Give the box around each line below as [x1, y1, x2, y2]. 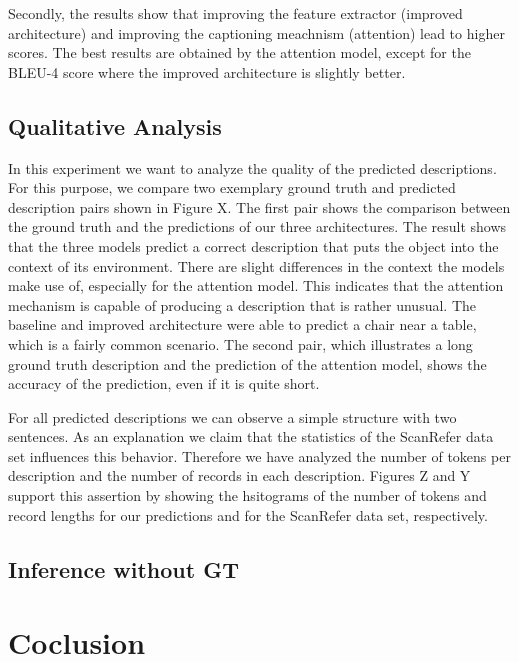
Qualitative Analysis [8, 110, 222, 141]
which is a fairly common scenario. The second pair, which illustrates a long [8, 333, 473, 354]
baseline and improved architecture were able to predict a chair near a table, [8, 314, 477, 335]
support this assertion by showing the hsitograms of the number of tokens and [8, 485, 487, 506]
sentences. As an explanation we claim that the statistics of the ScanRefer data [8, 426, 494, 447]
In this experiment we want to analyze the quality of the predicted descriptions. [8, 157, 497, 178]
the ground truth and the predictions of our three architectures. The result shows [8, 216, 507, 237]
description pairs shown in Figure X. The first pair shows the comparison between [8, 196, 511, 217]
